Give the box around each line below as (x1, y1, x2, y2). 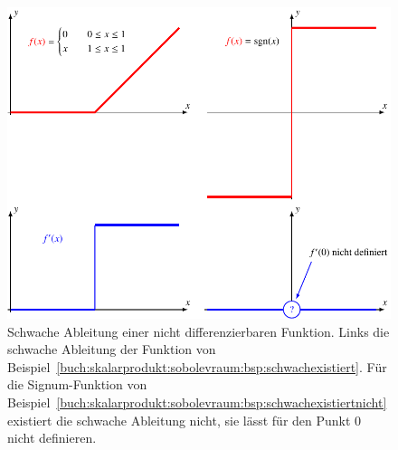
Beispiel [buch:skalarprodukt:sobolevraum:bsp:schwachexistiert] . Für (7, 357, 387, 376)
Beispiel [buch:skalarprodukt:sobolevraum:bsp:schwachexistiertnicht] (7, 392, 387, 411)
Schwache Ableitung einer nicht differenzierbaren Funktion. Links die (7, 321, 390, 340)
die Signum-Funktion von (7, 375, 147, 394)
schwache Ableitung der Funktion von (7, 340, 216, 359)
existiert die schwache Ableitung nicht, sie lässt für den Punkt (7, 410, 351, 429)
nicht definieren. (7, 428, 97, 447)
